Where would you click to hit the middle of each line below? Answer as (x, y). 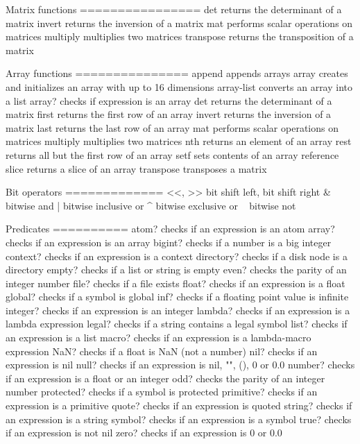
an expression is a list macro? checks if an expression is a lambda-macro (158, 338)
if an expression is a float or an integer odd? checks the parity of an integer (165, 378)
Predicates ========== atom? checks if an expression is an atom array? (170, 229)
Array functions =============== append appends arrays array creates (177, 73)
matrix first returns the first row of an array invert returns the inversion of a (169, 114)
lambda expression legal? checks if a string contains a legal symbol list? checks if (177, 324)
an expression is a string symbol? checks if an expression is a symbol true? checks (179, 419)
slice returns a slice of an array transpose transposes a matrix (136, 168)
